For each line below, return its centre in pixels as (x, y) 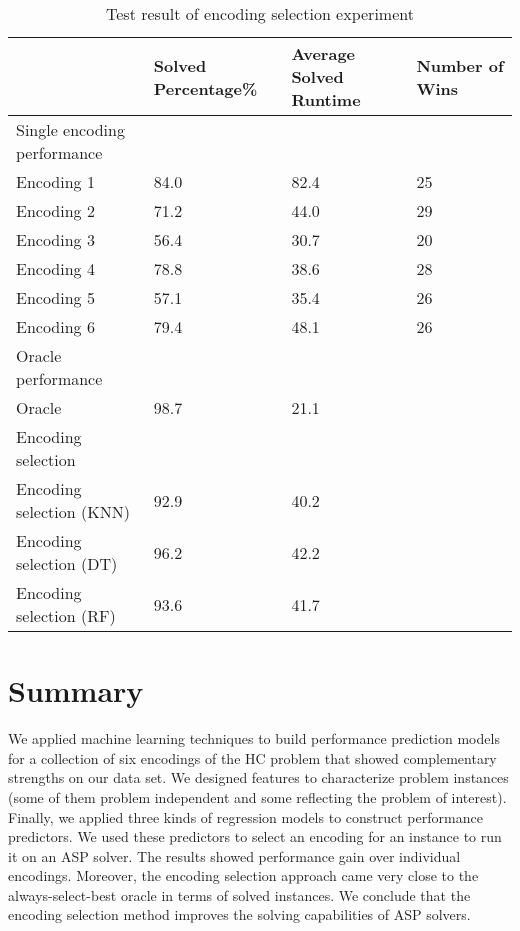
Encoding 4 (55, 268)
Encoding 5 (55, 297)
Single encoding (70, 129)
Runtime (326, 99)
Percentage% (205, 88)
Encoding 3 (55, 239)
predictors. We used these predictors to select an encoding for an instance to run (255, 836)
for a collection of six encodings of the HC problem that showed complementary (252, 757)
